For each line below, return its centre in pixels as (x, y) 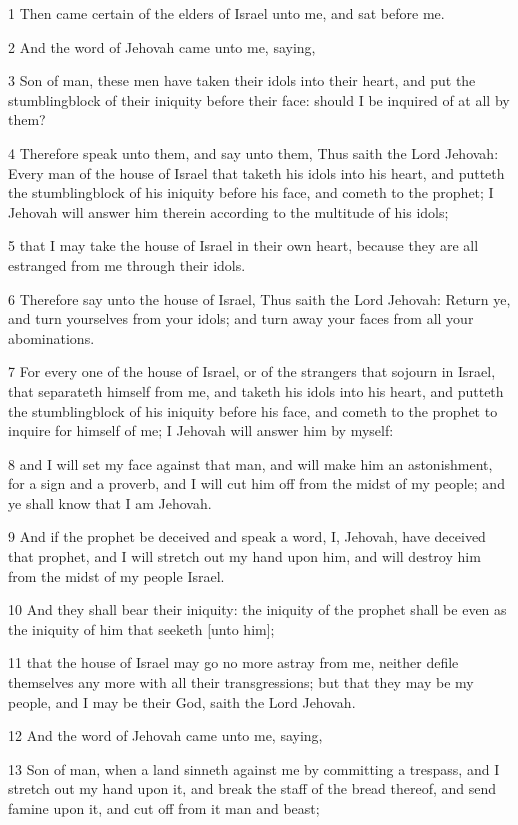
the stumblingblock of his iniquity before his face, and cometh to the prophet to (253, 410)
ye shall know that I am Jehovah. (110, 502)
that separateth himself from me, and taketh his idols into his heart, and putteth (256, 390)
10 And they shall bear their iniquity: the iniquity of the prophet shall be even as (257, 609)
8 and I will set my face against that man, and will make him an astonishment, (250, 463)
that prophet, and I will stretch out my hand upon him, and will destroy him (244, 556)
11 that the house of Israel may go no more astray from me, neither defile (233, 662)
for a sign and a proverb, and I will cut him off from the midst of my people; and (256, 483)
